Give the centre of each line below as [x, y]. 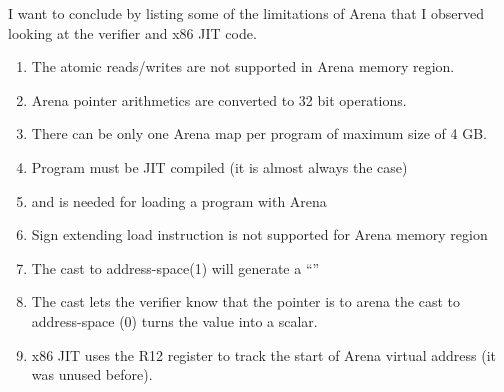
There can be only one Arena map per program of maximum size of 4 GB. [259, 133]
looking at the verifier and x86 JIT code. [132, 32]
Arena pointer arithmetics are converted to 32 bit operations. [219, 99]
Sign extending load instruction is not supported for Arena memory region [259, 234]
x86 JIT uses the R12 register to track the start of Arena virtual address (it [264, 354]
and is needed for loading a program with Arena [179, 200]
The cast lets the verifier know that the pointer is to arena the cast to [245, 301]
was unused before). [92, 374]
